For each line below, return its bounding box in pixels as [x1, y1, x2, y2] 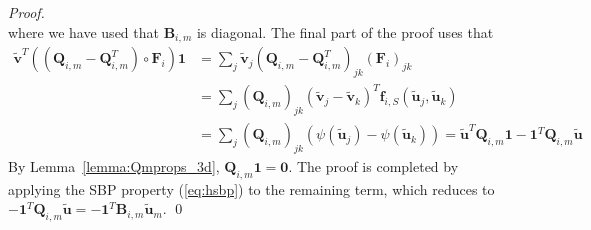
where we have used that [8, 21, 159, 42]
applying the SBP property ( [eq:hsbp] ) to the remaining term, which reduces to [8, 178, 495, 199]
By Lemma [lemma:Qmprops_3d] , [8, 156, 220, 177]
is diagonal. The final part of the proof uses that [196, 21, 494, 42]
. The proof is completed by [288, 156, 459, 177]
